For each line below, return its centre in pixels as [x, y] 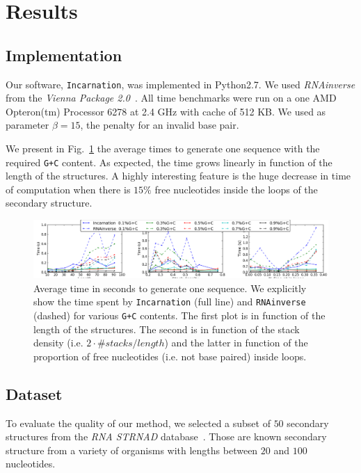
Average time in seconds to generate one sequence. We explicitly [170, 288]
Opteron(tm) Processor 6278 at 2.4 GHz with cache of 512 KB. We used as [166, 111]
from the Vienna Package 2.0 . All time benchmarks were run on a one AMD [171, 98]
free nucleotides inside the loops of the [236, 189]
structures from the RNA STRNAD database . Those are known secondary [166, 436]
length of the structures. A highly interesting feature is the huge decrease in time [178, 176]
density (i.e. [58, 343]
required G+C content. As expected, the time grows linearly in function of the [169, 162]
